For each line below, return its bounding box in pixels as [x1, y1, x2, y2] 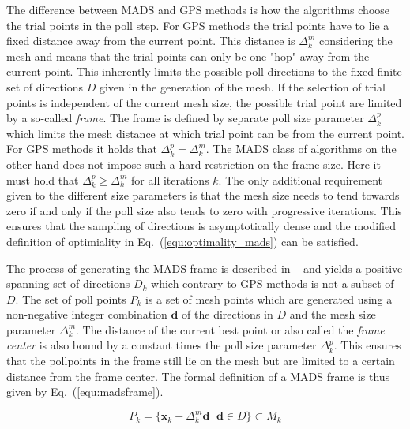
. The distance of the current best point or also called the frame [76, 321, 385, 338]
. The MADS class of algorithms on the [205, 140, 397, 157]
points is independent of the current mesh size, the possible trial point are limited [6, 94, 402, 110]
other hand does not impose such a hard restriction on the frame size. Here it [6, 155, 381, 172]
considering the [318, 32, 393, 49]
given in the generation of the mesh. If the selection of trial [99, 78, 386, 95]
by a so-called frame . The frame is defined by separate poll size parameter [6, 110, 364, 126]
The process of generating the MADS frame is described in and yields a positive [6, 259, 403, 276]
